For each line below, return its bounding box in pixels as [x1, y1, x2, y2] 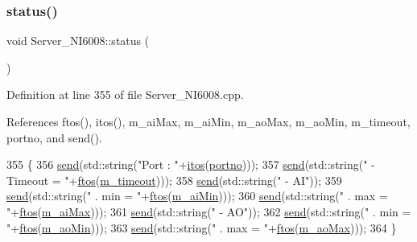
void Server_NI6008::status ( [6, 32, 150, 49]
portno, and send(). [6, 129, 102, 146]
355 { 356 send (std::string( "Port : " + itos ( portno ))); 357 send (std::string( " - [6, 156, 375, 173]
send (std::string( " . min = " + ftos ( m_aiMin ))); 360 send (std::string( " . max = [6, 187, 388, 204]
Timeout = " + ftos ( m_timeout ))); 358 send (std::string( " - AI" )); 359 [6, 171, 342, 188]
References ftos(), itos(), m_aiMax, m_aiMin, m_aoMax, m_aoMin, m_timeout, [6, 113, 411, 129]
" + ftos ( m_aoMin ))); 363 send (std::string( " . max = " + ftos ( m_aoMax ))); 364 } [6, 219, 397, 236]
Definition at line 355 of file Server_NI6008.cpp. [6, 86, 244, 103]
